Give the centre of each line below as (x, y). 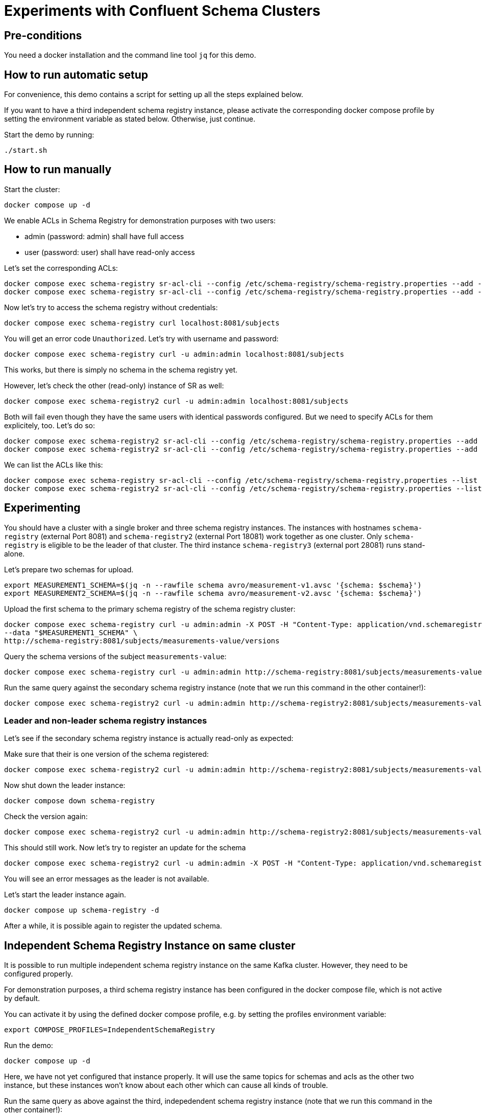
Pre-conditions (43, 35)
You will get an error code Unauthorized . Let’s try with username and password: (141, 338)
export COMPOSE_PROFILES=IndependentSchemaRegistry (110, 1030)
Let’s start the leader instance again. (65, 895)
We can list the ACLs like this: (54, 465)
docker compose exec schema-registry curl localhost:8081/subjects (142, 323)
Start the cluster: (32, 189)
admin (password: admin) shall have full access (104, 236)
